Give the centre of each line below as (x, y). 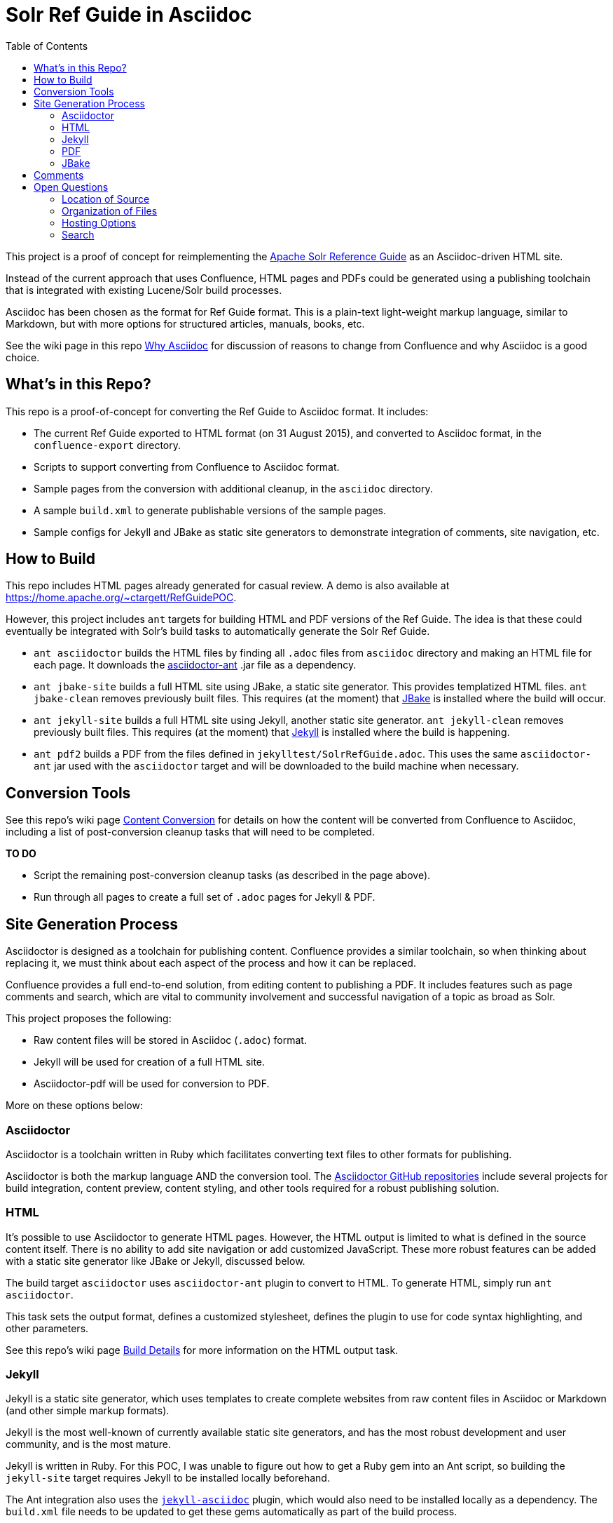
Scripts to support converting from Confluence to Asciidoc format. (187, 467)
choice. (23, 357)
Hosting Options (99, 222)
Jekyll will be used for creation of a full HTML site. (150, 1062)
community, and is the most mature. (89, 1444)
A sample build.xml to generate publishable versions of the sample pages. (210, 510)
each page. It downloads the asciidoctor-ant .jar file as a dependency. (195, 665)
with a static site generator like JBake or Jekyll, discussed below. (156, 1261)
